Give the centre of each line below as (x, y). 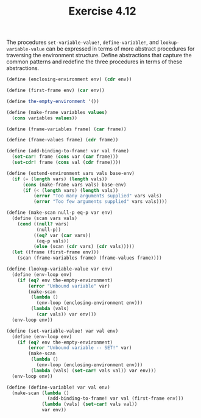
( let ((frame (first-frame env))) (55, 252)
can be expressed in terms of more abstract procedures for (120, 49)
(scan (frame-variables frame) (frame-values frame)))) (90, 258)
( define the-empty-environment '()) (53, 101)
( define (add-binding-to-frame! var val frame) (68, 151)
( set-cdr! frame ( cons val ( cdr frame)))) (66, 163)
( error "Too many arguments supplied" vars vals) (98, 196)
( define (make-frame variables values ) (57, 112)
